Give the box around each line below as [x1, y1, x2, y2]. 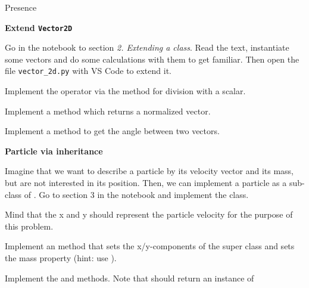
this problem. [5, 219, 54, 232]
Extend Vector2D [5, 21, 73, 33]
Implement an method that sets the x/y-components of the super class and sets [5, 240, 295, 252]
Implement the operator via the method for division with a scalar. [5, 85, 246, 97]
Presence [5, 1, 37, 13]
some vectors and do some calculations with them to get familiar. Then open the [5, 52, 299, 65]
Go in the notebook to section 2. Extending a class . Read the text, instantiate [5, 41, 289, 54]
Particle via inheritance [5, 144, 103, 157]
